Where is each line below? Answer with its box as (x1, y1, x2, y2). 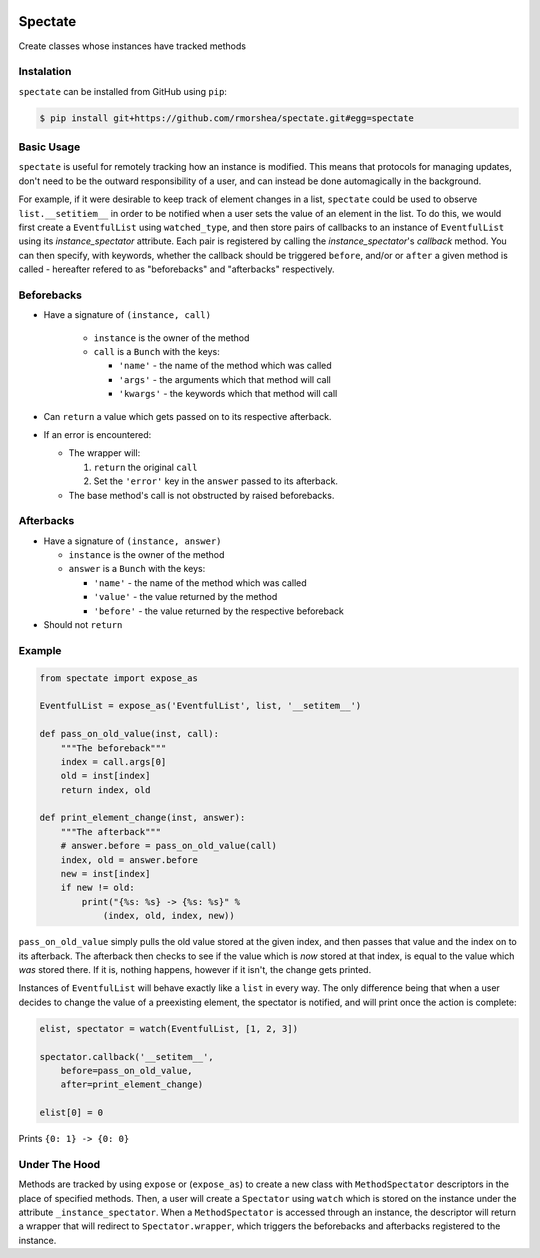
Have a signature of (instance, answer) (43, 535, 222, 547)
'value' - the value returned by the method (93, 591, 278, 603)
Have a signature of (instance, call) (43, 309, 212, 321)
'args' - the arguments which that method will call (118, 373, 332, 385)
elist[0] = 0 (39, 1107, 104, 1119)
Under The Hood (18, 1157, 101, 1171)
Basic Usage (18, 140, 81, 154)
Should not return (43, 619, 123, 631)
